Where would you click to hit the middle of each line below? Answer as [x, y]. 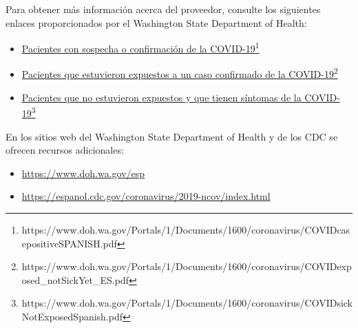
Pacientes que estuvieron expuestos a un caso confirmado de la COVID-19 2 [180, 73]
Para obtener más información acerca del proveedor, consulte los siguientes [163, 9]
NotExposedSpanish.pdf [72, 316]
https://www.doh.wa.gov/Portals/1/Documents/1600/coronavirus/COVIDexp [187, 266]
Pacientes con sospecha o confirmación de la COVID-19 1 [140, 47]
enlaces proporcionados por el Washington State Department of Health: [156, 22]
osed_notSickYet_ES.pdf [75, 279]
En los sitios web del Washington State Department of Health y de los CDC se [172, 136]
